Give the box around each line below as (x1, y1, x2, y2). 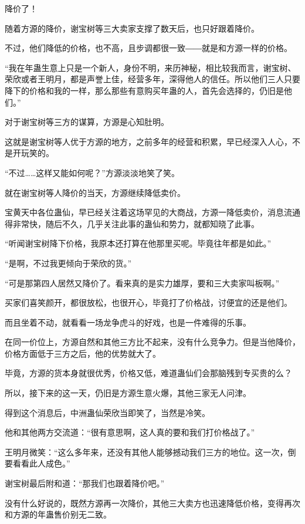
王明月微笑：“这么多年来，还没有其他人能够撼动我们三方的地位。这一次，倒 (5, 445, 296, 458)
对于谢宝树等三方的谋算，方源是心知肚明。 (5, 116, 169, 128)
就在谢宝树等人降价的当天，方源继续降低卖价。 (5, 186, 185, 198)
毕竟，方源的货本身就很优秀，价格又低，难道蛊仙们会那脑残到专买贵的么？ (5, 367, 292, 379)
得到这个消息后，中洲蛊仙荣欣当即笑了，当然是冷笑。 (5, 406, 210, 418)
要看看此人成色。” (5, 457, 70, 469)
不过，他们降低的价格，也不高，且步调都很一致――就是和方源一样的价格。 (5, 42, 292, 54)
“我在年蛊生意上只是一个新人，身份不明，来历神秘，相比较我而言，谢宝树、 (5, 61, 296, 73)
